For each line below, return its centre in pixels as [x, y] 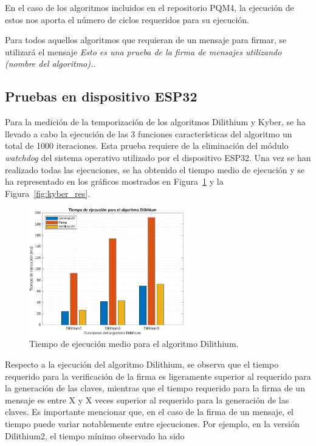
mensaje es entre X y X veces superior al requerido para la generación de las [147, 400]
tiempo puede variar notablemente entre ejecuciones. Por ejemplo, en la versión [152, 423]
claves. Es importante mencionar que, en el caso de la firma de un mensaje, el [149, 412]
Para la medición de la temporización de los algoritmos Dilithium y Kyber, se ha [155, 122]
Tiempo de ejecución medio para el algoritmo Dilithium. [134, 344]
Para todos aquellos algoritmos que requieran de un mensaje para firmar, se [146, 40]
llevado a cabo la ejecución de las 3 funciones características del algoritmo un [149, 133]
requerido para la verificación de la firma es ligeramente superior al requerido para [158, 376]
